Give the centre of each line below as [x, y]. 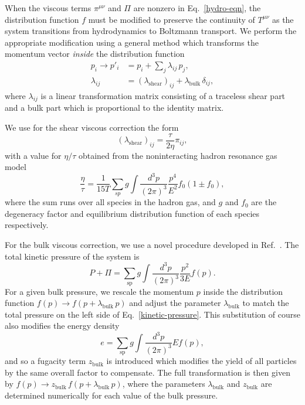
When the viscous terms [48, 8]
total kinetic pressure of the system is [72, 256]
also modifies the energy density [62, 326]
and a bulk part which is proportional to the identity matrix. [114, 108]
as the [283, 19]
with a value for [33, 155]
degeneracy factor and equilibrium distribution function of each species [132, 213]
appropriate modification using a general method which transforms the [132, 42]
